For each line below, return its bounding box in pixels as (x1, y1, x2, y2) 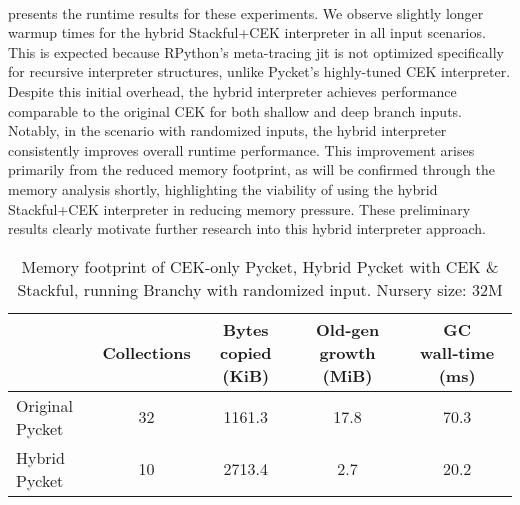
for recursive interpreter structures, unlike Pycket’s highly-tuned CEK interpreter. (8, 61, 511, 82)
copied (220, 340, 272, 364)
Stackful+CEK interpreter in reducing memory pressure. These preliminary (8, 198, 471, 219)
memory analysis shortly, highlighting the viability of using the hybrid (8, 178, 438, 199)
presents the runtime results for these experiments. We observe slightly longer (8, 2, 484, 23)
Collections (102, 340, 191, 364)
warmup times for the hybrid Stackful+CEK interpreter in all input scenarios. (8, 22, 486, 43)
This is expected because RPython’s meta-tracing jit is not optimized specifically (8, 41, 504, 62)
